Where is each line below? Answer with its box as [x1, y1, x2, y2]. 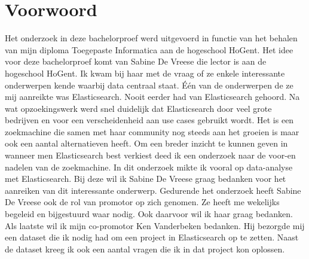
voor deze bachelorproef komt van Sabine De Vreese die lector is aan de [5, 55, 267, 68]
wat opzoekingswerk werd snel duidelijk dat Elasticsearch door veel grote [5, 102, 272, 114]
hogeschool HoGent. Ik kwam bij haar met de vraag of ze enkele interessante [5, 66, 285, 79]
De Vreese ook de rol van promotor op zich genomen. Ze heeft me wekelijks [5, 196, 280, 208]
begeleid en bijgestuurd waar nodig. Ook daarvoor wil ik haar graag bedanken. [5, 208, 293, 220]
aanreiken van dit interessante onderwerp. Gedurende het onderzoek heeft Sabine [5, 184, 301, 196]
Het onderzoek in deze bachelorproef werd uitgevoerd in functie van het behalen [5, 32, 298, 44]
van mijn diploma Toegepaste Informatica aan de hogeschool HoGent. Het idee [5, 43, 293, 56]
